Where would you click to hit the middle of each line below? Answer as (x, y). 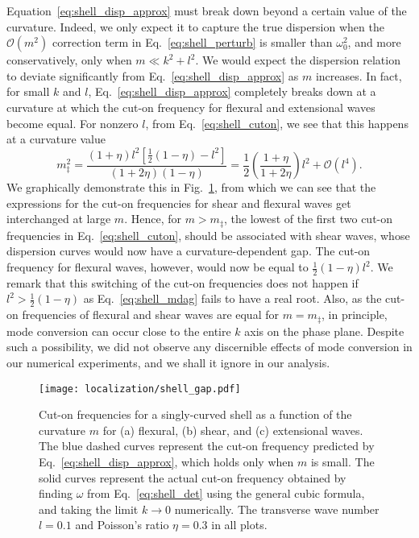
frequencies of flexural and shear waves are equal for (150, 315)
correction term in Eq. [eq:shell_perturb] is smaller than (192, 42)
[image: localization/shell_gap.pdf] (140, 389)
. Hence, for (153, 219)
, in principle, (355, 315)
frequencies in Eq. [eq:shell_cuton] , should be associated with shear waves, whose (208, 235)
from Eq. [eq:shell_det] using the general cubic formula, (226, 493)
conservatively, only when (69, 60)
